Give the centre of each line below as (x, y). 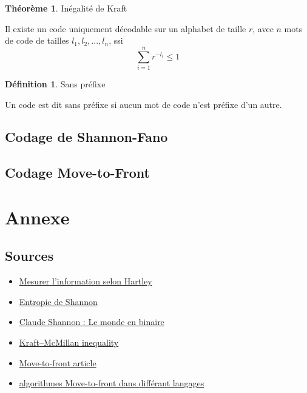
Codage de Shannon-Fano (86, 137)
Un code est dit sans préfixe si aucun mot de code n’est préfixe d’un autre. (143, 104)
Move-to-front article (58, 362)
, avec (263, 28)
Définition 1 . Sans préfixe (55, 83)
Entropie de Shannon (58, 301)
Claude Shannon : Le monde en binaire (92, 322)
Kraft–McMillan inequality (69, 342)
